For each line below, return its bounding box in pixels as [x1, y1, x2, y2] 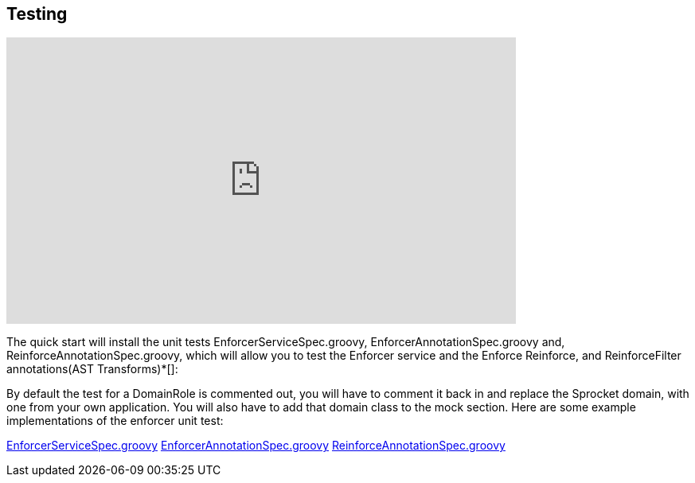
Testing [6, 4, 68, 24]
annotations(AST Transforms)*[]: [6, 362, 178, 376]
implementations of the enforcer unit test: [6, 414, 224, 428]
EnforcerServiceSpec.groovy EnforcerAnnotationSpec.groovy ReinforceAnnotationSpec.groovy [6, 438, 506, 453]
